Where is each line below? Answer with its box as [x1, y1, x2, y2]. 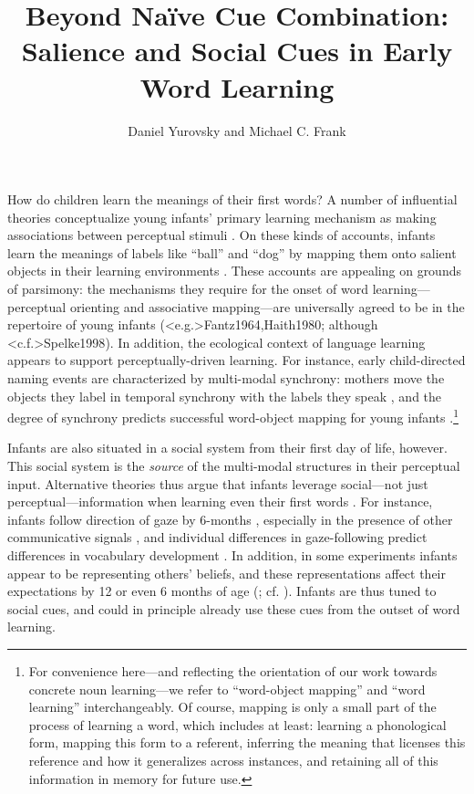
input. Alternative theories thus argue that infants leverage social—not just [7, 474, 428, 493]
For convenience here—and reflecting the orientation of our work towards [28, 662, 438, 680]
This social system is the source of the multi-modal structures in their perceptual [7, 456, 460, 475]
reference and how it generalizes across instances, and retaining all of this [28, 750, 438, 769]
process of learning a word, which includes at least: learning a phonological [28, 715, 447, 734]
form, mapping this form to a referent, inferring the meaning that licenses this [28, 733, 466, 752]
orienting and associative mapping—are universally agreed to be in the [69, 297, 465, 316]
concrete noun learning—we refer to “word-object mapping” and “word [28, 679, 426, 698]
